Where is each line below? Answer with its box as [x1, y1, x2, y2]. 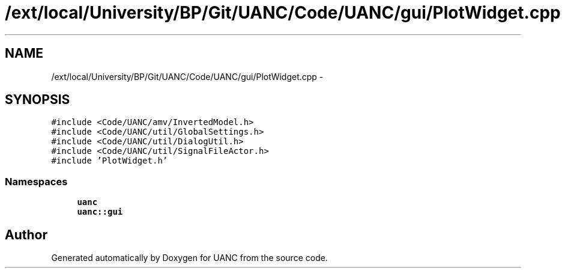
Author [5, 227, 47, 242]
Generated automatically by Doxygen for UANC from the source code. [51, 253, 328, 263]
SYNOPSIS [5, 92, 70, 108]
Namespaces [5, 175, 68, 188]
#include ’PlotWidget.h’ [51, 156, 168, 166]
